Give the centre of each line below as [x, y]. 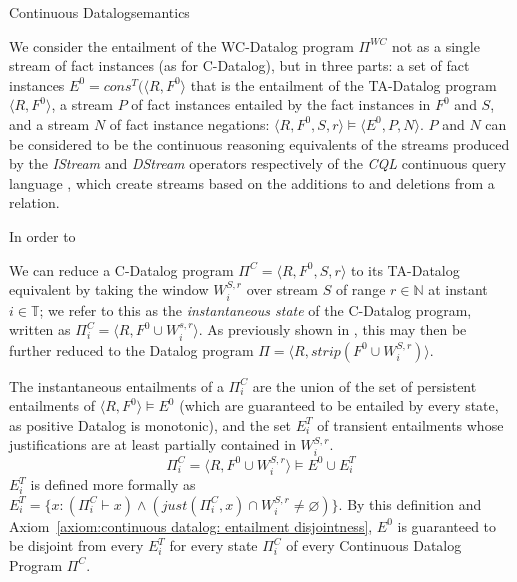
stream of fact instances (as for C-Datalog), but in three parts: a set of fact [239, 65]
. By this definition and [410, 503]
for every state [213, 545]
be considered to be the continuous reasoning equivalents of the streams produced [259, 143]
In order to [42, 235]
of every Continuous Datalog [374, 545]
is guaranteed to [447, 525]
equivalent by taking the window [109, 289]
